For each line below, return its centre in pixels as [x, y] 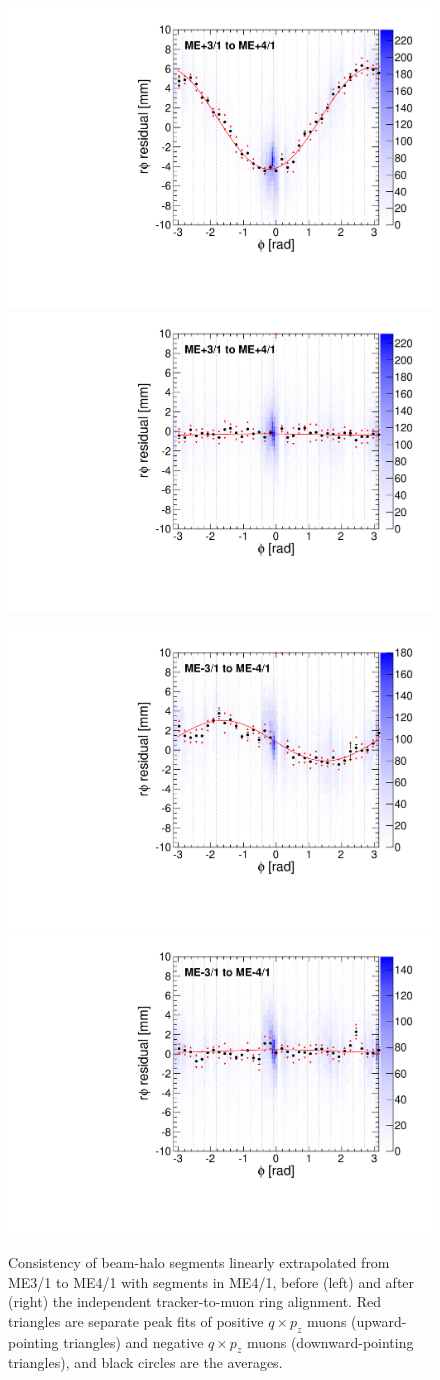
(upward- [379, 1320]
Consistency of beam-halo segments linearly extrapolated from [199, 1262]
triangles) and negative [133, 1341]
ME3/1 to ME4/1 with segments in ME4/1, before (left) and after [211, 1281]
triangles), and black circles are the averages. [145, 1362]
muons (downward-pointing [330, 1341]
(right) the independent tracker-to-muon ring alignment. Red [194, 1301]
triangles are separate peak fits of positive [136, 1320]
